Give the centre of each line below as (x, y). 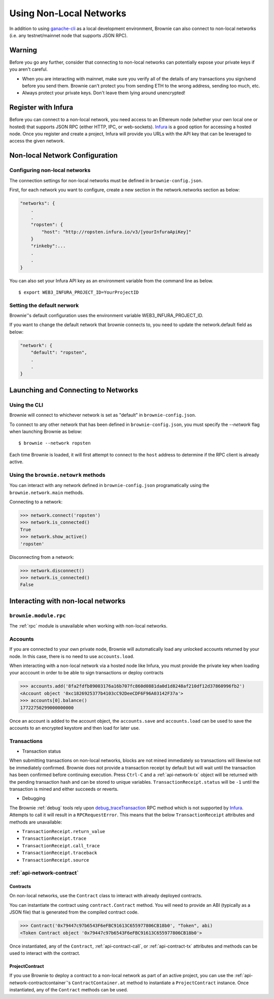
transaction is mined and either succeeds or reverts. (64, 789)
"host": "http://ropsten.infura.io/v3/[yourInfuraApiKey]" (116, 232)
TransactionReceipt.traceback (60, 853)
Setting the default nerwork (44, 305)
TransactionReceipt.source (56, 860)
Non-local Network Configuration (63, 155)
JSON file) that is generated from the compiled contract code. (74, 912)
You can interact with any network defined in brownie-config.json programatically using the (109, 486)
